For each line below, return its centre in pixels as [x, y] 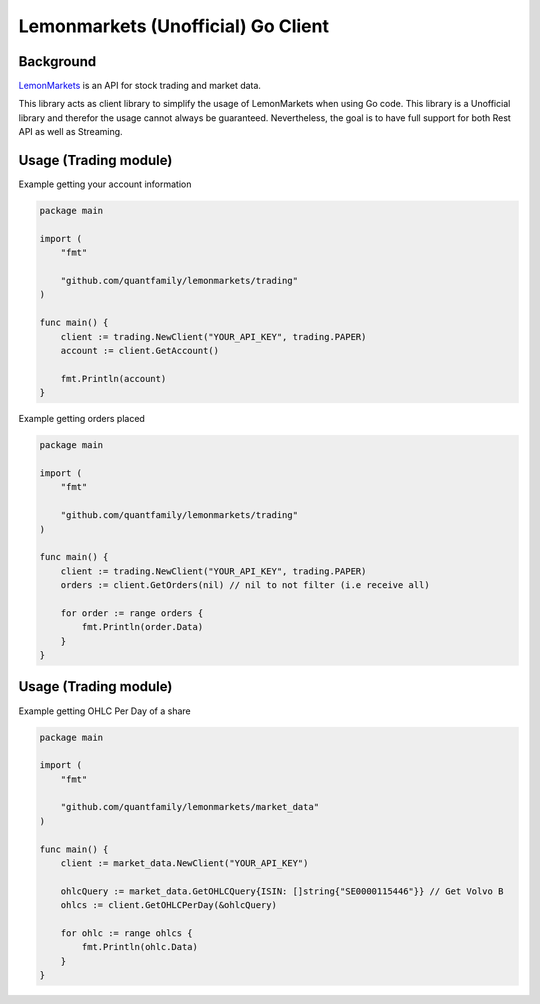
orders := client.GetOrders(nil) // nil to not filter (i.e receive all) [245, 585]
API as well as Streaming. [71, 132]
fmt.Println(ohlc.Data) [140, 947]
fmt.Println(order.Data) [142, 627]
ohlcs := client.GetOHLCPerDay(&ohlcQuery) [168, 905]
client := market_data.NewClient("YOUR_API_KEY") [184, 863]
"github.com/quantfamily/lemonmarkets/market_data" [190, 807]
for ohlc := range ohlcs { [127, 933]
